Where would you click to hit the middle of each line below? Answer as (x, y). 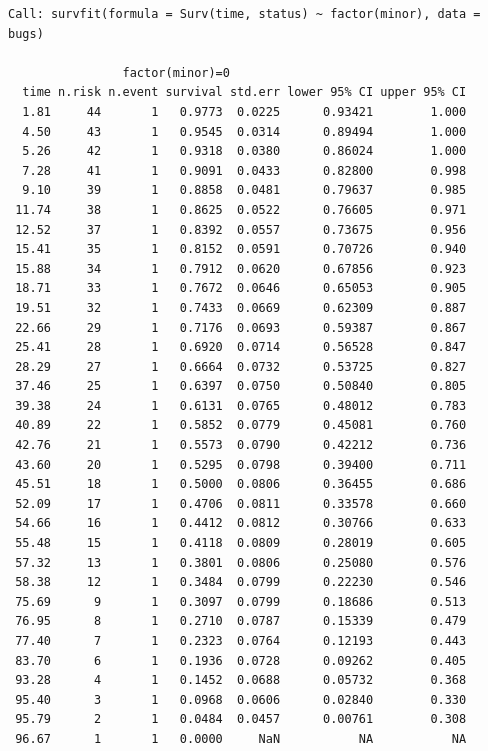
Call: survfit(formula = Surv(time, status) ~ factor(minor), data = (244, 14)
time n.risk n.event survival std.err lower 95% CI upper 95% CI (244, 92)
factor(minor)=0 (176, 72)
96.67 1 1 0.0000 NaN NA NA (241, 738)
